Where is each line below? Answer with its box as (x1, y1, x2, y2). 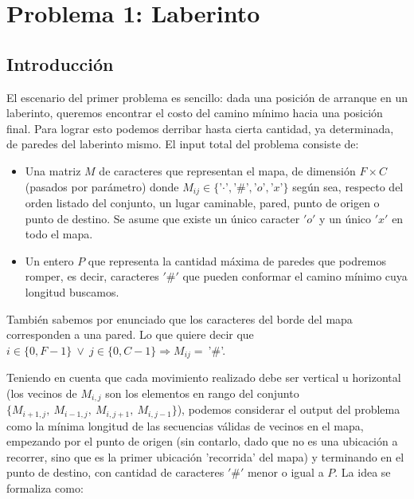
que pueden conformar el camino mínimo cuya (182, 268, 408, 285)
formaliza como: (6, 480, 84, 497)
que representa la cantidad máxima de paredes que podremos (88, 252, 386, 269)
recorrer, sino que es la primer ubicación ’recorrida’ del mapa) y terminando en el (6, 448, 404, 465)
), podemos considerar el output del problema (177, 401, 400, 418)
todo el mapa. (25, 226, 93, 242)
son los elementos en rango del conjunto (105, 384, 299, 401)
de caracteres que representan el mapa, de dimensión (99, 162, 356, 179)
